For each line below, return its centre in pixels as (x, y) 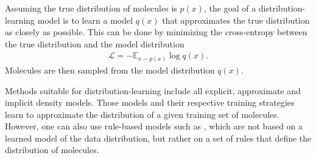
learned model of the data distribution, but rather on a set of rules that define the (158, 138)
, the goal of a (230, 8)
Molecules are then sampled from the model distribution (110, 70)
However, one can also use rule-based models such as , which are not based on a (154, 126)
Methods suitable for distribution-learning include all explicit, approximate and (153, 90)
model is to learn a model (85, 20)
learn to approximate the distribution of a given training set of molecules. (142, 114)
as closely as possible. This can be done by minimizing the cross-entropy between (156, 32)
